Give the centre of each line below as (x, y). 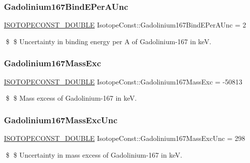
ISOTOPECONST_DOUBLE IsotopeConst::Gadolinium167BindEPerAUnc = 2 (125, 25)
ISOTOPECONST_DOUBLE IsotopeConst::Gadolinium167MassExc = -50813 (123, 81)
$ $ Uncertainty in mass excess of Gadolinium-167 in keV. (94, 154)
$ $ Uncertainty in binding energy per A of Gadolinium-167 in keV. (108, 41)
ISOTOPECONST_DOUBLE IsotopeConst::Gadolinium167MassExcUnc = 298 (125, 138)
